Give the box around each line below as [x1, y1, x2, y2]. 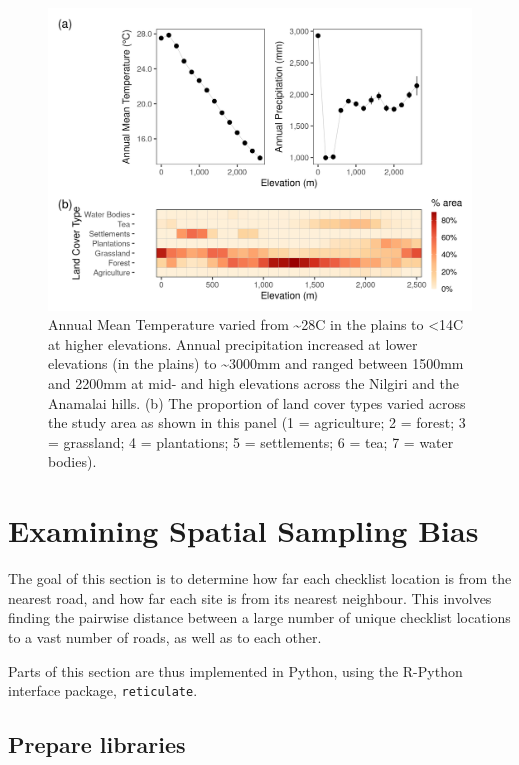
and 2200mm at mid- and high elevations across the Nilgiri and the [48, 373, 459, 394]
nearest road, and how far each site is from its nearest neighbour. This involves [8, 587, 492, 608]
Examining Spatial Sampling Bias [8, 510, 479, 551]
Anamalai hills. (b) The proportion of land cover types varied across [48, 392, 466, 413]
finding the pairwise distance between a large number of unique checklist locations [8, 607, 511, 628]
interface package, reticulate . [8, 680, 198, 701]
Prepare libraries [8, 729, 186, 760]
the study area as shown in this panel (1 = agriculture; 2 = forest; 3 [48, 412, 466, 433]
